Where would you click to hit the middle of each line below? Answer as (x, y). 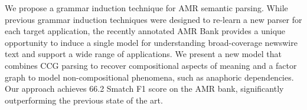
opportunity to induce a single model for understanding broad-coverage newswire (151, 42)
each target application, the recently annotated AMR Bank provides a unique (145, 31)
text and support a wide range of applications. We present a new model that (143, 54)
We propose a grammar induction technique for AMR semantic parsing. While (146, 8)
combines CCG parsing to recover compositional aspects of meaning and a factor (151, 65)
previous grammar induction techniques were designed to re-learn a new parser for (153, 19)
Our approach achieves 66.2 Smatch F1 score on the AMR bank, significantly (144, 89)
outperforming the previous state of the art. (84, 100)
